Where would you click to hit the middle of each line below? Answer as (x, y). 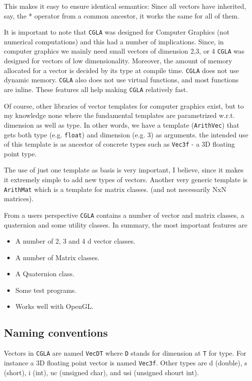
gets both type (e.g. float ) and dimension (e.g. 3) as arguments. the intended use (126, 134)
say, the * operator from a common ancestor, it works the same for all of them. (122, 15)
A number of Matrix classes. (57, 257)
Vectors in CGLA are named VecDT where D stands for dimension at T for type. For (125, 353)
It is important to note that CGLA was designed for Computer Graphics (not (117, 32)
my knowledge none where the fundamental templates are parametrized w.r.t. (119, 115)
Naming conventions (56, 333)
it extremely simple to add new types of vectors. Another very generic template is (126, 179)
